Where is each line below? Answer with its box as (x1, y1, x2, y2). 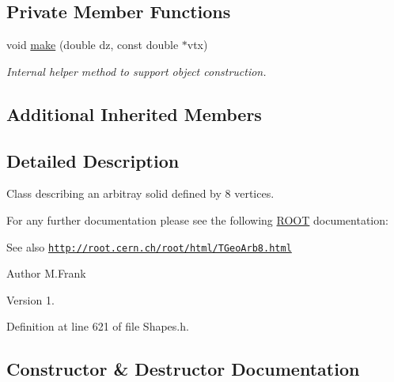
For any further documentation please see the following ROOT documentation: (6, 211, 388, 228)
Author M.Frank (6, 265, 86, 282)
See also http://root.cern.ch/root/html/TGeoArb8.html (6, 238, 292, 255)
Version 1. (6, 291, 55, 308)
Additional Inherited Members (6, 101, 262, 126)
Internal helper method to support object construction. (6, 62, 267, 79)
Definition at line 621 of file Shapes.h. (6, 318, 189, 335)
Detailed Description (6, 148, 180, 172)
